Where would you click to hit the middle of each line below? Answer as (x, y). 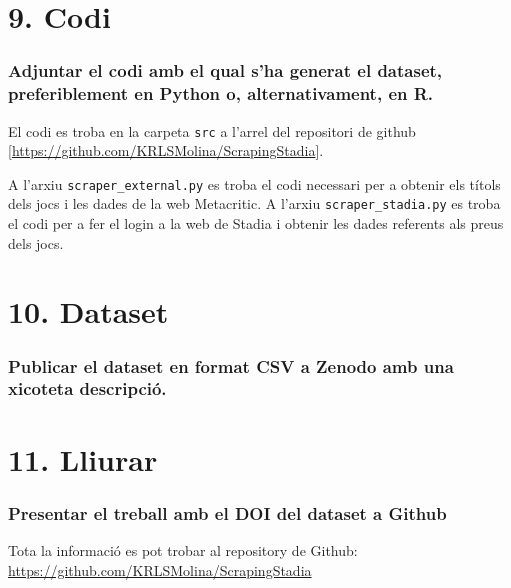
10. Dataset (88, 311)
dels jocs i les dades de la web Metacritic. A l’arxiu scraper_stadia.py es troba (254, 203)
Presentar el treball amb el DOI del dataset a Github (227, 512)
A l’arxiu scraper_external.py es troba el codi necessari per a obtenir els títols (254, 183)
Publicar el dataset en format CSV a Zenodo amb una (231, 365)
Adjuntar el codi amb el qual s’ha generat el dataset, (225, 70)
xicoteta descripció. (87, 388)
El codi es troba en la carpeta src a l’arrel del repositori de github (212, 130)
